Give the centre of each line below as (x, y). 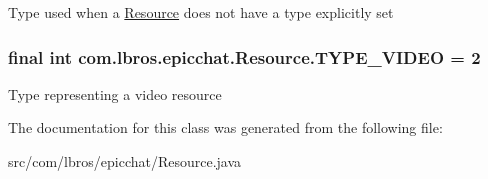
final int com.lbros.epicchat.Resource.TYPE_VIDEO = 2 (244, 56)
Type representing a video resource (115, 93)
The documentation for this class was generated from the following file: (225, 127)
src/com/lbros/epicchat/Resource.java (125, 161)
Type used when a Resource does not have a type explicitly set (201, 12)
